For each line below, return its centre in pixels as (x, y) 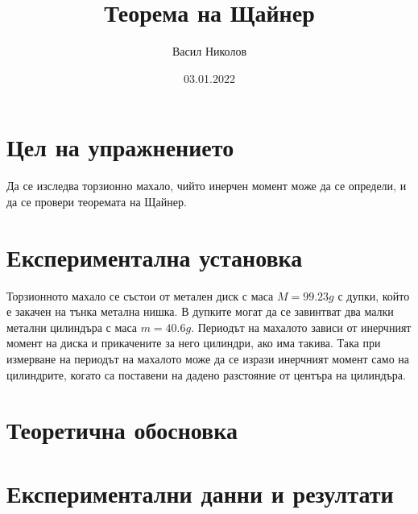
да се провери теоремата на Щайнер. (97, 201)
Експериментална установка (155, 257)
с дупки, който (374, 295)
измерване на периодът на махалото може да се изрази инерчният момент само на (208, 358)
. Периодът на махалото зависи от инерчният (301, 327)
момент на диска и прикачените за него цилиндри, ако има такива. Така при (194, 343)
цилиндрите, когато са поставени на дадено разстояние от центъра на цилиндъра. (206, 374)
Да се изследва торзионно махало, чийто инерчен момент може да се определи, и (207, 186)
